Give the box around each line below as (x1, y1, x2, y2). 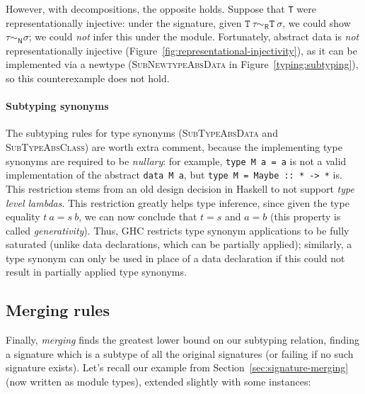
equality (6, 209, 40, 224)
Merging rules (6, 299, 110, 321)
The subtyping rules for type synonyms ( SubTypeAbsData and (6, 125, 278, 140)
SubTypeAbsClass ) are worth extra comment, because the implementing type (6, 140, 342, 154)
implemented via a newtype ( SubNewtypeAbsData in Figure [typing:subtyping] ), (6, 57, 359, 72)
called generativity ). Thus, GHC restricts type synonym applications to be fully (6, 223, 349, 237)
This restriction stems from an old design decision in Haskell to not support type (6, 181, 354, 196)
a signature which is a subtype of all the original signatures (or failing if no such (6, 346, 354, 361)
